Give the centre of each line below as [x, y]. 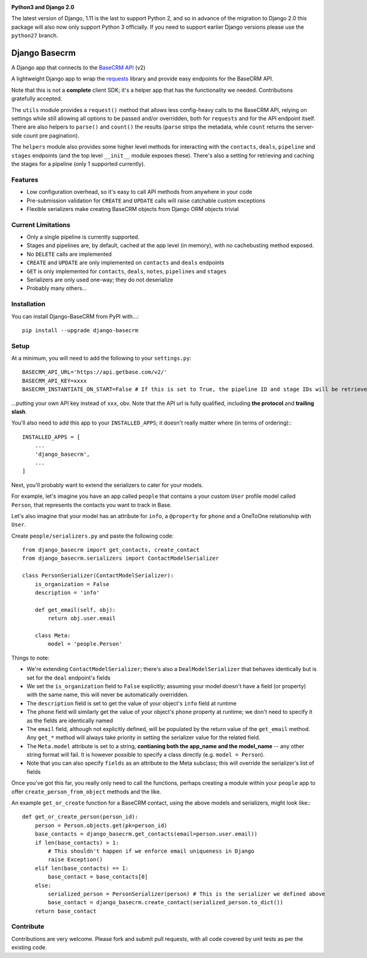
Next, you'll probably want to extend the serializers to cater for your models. [107, 485]
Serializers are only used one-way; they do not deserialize [100, 280]
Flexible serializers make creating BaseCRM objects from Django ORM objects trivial [132, 209]
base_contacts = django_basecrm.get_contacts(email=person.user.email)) [146, 834]
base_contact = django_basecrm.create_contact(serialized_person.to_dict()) [166, 903]
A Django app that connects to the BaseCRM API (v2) [79, 68]
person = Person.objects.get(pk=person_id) [101, 825]
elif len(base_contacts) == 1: [82, 868]
